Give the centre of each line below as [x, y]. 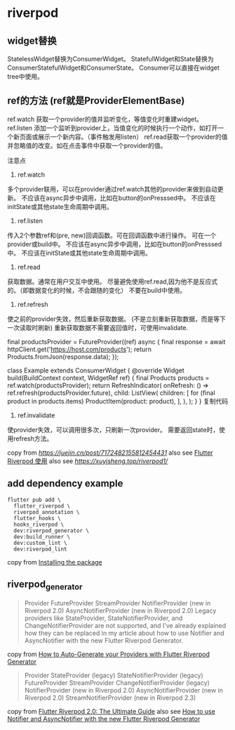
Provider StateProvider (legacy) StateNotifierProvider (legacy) [114, 675]
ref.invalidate [36, 415]
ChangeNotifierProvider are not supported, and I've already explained [125, 625]
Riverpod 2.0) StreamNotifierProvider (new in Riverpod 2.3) [110, 698]
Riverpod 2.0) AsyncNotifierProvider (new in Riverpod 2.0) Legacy [120, 610]
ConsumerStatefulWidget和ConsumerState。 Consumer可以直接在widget [113, 68]
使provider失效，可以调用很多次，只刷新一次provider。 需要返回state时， [113, 429]
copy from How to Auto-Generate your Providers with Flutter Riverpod [109, 654]
